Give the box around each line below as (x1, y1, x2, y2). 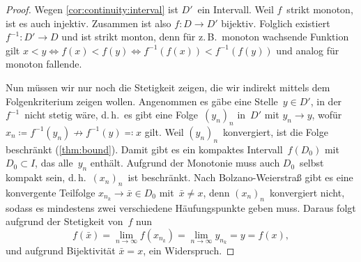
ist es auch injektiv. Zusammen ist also (6, 15, 171, 30)
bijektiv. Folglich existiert (221, 15, 330, 30)
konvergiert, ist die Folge (223, 124, 328, 139)
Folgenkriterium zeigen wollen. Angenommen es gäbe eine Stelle (6, 93, 278, 108)
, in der (310, 93, 342, 108)
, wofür (312, 107, 342, 122)
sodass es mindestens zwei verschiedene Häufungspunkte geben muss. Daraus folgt (6, 200, 356, 215)
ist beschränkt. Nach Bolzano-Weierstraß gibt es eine (128, 170, 353, 185)
